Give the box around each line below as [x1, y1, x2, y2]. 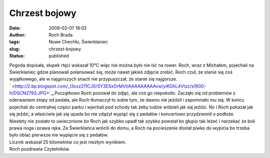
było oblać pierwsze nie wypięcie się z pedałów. [9, 132, 108, 138]
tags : [9, 39, 20, 45]
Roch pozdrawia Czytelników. [9, 146, 70, 152]
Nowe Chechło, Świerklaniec [48, 39, 108, 45]
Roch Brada [48, 31, 73, 37]
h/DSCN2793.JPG [9, 90, 46, 96]
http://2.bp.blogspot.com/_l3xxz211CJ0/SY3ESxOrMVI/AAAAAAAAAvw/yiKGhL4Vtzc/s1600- [14, 83, 206, 89]
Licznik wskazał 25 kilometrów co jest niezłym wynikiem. [9, 139, 126, 145]
